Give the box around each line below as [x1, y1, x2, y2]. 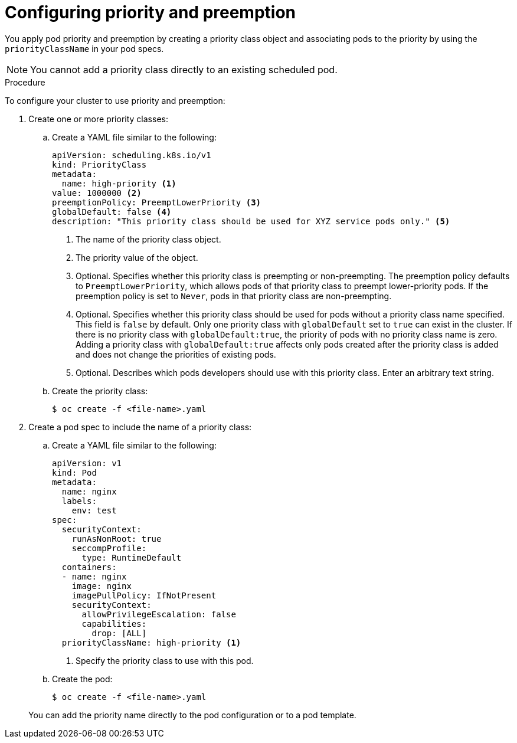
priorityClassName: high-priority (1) [61, 637, 241, 647]
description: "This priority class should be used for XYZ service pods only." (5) [52, 216, 450, 226]
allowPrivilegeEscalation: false [81, 609, 236, 619]
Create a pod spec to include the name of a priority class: [28, 421, 252, 432]
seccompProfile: [71, 543, 147, 553]
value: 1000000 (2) [52, 188, 142, 198]
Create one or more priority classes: [28, 113, 168, 124]
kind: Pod [52, 467, 97, 477]
